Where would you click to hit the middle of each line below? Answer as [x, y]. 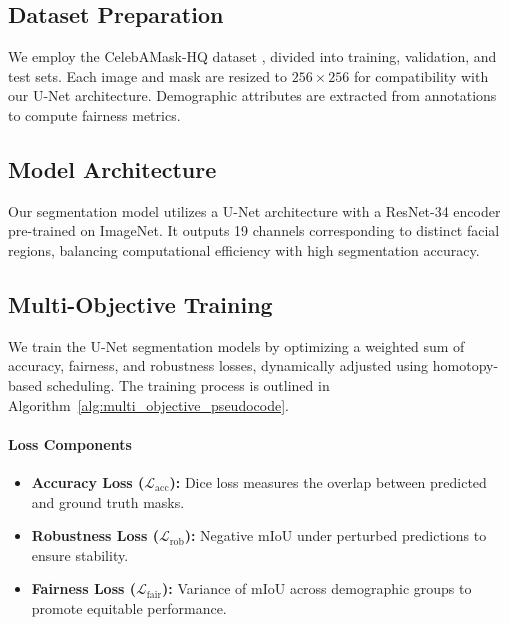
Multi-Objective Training [140, 303]
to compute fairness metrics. [94, 114]
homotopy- [465, 365]
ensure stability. [80, 554]
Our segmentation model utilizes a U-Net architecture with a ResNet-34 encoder [254, 210]
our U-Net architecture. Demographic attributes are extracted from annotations [252, 95]
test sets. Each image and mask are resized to [148, 75]
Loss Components [70, 443]
